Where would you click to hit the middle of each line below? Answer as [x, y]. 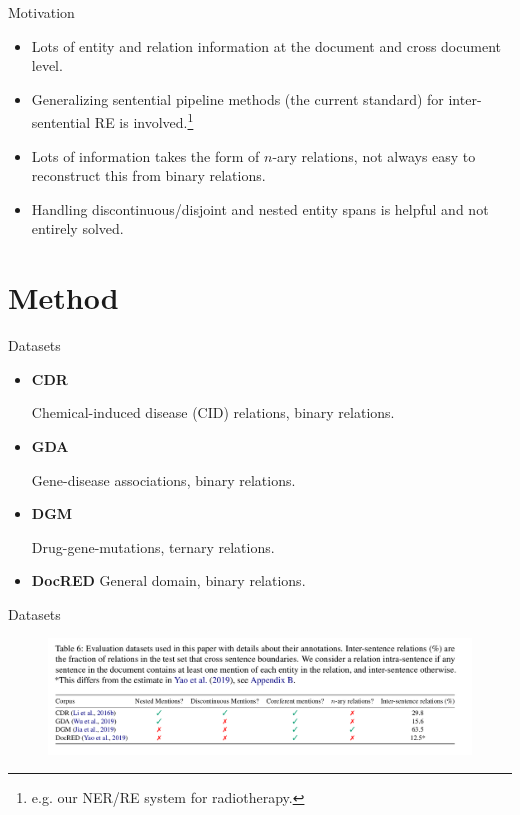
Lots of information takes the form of [145, 155]
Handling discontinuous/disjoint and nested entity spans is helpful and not [260, 208]
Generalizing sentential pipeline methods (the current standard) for [237, 98]
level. [47, 65]
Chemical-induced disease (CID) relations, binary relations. [213, 412]
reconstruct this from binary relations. [148, 175]
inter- [465, 98]
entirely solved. [77, 228]
